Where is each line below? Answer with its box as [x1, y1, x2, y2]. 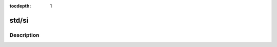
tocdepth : [9, 3, 31, 9]
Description [9, 31, 39, 38]
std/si [9, 16, 29, 25]
